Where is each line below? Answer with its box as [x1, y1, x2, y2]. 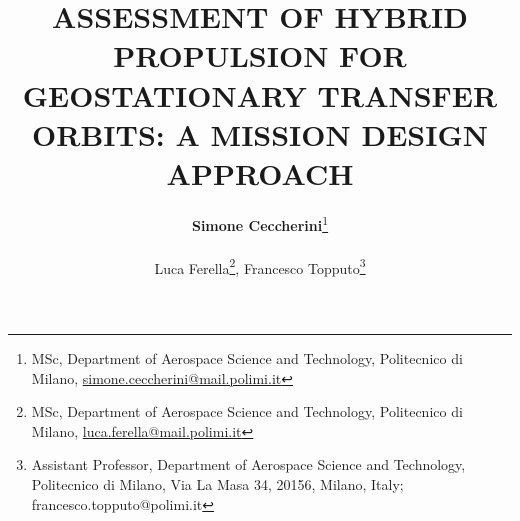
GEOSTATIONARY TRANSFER [22, 74, 498, 115]
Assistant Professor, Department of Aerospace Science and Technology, [31, 454, 466, 475]
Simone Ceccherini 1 [191, 211, 329, 235]
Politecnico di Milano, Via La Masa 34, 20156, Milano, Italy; [31, 473, 404, 494]
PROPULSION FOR [113, 35, 407, 76]
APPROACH [166, 152, 354, 193]
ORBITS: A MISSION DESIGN [32, 113, 488, 154]
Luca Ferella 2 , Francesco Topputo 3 [154, 254, 366, 278]
